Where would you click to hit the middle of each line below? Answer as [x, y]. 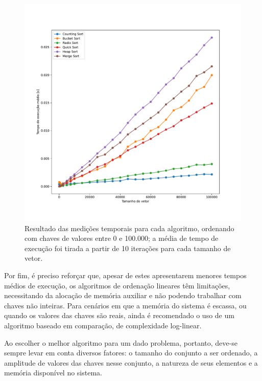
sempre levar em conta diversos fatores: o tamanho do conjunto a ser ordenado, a [131, 353]
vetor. [34, 258]
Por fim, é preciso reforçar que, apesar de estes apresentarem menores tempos [125, 275]
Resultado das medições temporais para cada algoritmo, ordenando [129, 228]
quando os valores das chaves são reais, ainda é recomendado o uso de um [119, 315]
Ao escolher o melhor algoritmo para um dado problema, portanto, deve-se [121, 342]
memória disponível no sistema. [53, 373]
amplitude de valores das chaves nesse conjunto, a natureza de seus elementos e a [131, 362]
